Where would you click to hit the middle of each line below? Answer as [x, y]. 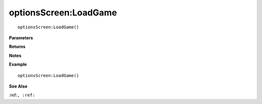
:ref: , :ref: [22, 95]
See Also [18, 86]
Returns [17, 47]
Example [18, 65]
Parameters [21, 38]
